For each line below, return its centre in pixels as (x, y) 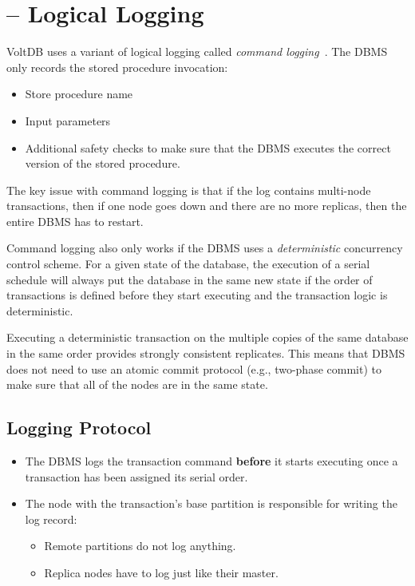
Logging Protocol (79, 428)
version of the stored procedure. (103, 163)
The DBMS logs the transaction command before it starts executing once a (211, 461)
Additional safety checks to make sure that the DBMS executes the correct (208, 147)
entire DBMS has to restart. (75, 221)
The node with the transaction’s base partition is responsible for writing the (211, 503)
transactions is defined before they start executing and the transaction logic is (197, 295)
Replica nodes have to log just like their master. (161, 572)
